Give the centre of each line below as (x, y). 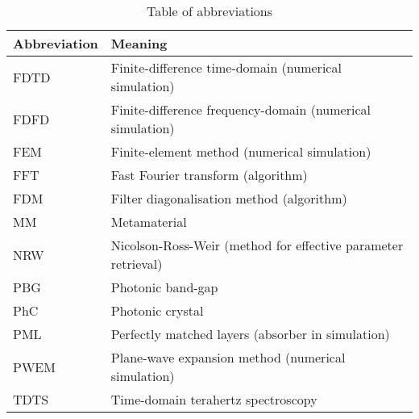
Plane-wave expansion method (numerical (228, 357)
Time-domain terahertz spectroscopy (214, 399)
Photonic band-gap (164, 287)
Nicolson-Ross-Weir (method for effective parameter (257, 245)
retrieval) (137, 264)
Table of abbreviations (209, 11)
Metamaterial (149, 222)
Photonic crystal (157, 310)
